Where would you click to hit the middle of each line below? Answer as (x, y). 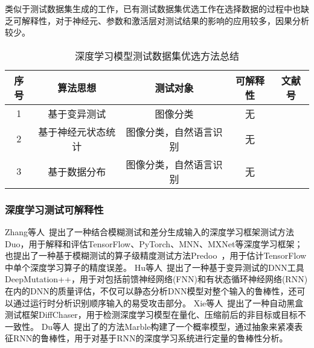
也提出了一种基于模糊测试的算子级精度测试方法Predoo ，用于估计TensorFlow (156, 255)
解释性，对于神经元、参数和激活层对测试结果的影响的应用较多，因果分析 (165, 20)
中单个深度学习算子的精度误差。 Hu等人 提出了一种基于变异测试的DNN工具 (155, 267)
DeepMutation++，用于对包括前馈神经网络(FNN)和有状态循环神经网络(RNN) (156, 279)
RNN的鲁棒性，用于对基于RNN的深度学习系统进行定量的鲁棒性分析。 (150, 338)
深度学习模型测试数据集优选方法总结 (157, 55)
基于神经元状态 (72, 131)
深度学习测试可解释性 (54, 209)
